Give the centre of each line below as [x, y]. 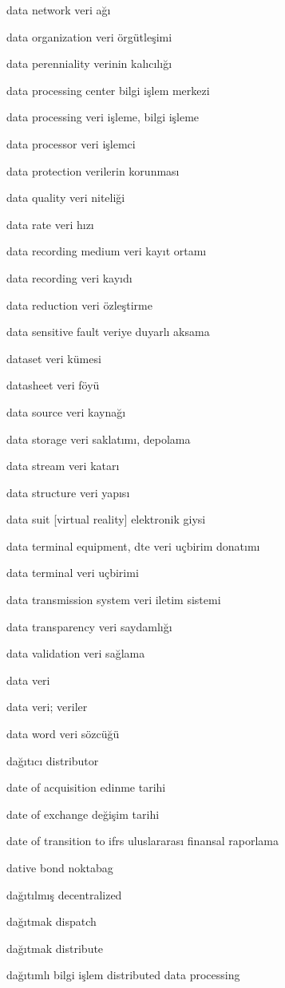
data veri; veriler [47, 707]
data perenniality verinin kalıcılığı [89, 63]
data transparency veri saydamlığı [89, 626]
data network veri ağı [59, 10]
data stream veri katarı [63, 466]
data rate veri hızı [50, 224]
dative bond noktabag [60, 867]
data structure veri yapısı [68, 492]
